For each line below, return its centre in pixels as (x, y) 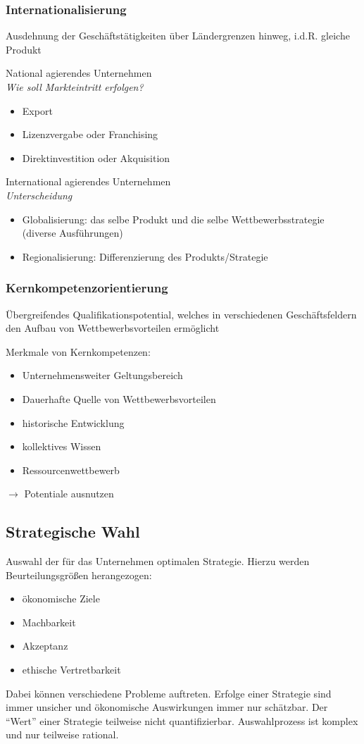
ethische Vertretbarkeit (71, 670)
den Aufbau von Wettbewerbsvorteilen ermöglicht (113, 328)
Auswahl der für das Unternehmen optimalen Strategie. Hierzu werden (158, 561)
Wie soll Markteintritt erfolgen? (75, 87)
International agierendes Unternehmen (88, 181)
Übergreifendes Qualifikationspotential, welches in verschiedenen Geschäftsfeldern (181, 314)
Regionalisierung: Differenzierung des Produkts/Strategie (145, 256)
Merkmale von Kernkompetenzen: (78, 351)
